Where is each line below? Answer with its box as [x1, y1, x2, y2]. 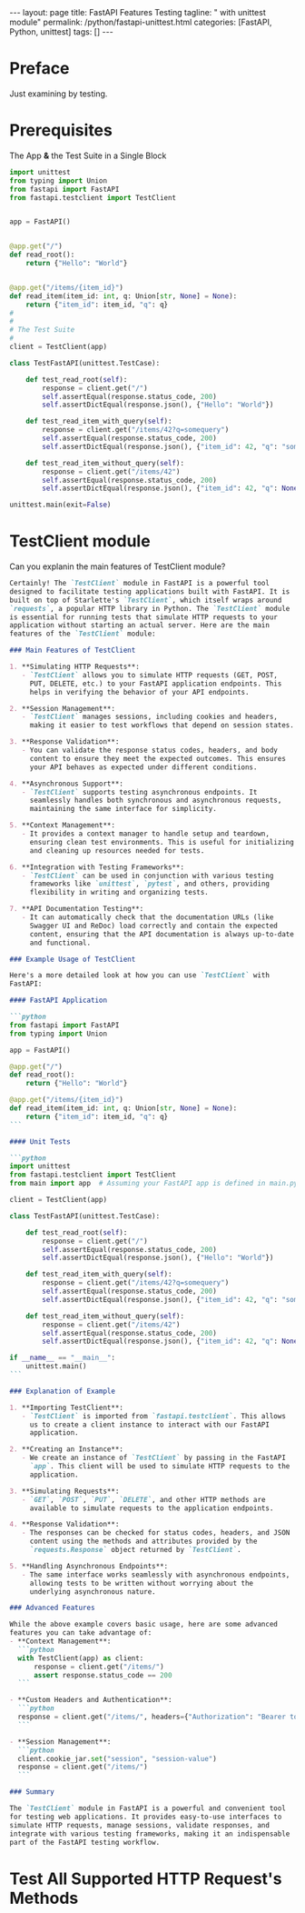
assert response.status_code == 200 [33, 1670, 172, 1679]
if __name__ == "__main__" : [9, 1353, 116, 1363]
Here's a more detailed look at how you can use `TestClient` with [9, 971, 271, 980]
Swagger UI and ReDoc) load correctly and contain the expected [29, 921, 279, 930]
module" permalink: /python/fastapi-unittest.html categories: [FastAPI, [9, 16, 272, 27]
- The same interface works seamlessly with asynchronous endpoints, [21, 1570, 290, 1579]
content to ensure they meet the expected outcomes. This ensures [29, 754, 286, 763]
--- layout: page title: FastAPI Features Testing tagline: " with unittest [9, 7, 266, 17]
